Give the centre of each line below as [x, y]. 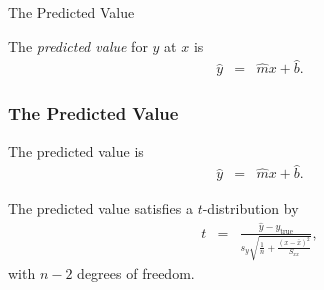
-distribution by [250, 207]
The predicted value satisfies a [100, 207]
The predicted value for [78, 45]
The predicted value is [76, 150]
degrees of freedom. [136, 272]
